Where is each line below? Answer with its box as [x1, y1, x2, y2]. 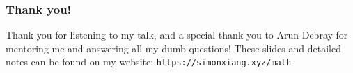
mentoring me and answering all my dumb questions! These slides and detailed [6, 41, 341, 55]
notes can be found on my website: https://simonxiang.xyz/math [6, 54, 292, 69]
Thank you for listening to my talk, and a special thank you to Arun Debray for [6, 28, 348, 42]
